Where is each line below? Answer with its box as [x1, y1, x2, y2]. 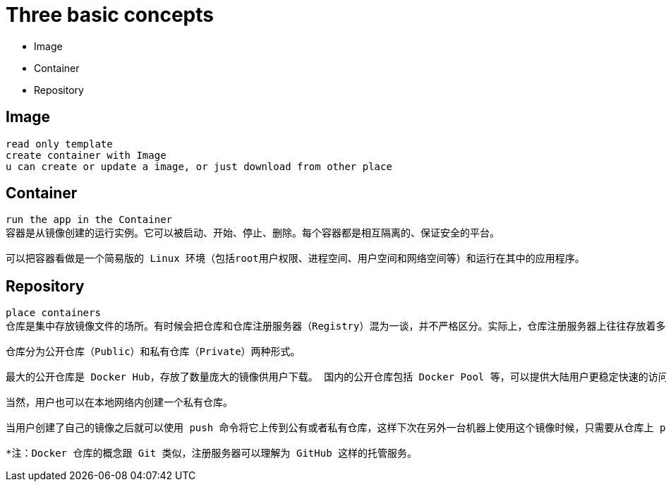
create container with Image [6, 149, 166, 161]
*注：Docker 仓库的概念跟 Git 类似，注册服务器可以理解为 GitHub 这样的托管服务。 [6, 447, 418, 459]
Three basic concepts [6, 3, 214, 27]
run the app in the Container [6, 214, 173, 226]
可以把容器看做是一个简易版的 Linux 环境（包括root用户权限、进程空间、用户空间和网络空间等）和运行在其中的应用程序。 [6, 253, 585, 265]
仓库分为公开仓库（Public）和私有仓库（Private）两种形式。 [6, 346, 301, 358]
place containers [6, 307, 101, 319]
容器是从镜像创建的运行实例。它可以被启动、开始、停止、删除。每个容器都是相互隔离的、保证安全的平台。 [6, 227, 499, 239]
